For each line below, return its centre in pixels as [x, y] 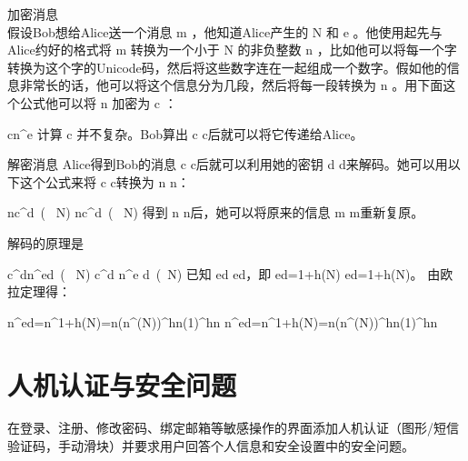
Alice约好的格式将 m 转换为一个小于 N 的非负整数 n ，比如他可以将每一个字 [232, 50]
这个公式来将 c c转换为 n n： [105, 181]
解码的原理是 [45, 242]
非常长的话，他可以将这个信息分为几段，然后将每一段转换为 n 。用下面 [231, 85]
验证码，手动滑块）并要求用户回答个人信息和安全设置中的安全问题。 [211, 446]
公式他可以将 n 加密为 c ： [98, 102]
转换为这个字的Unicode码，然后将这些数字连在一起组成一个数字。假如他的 [227, 67]
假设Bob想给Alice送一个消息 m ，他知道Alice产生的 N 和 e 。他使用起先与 [225, 31]
